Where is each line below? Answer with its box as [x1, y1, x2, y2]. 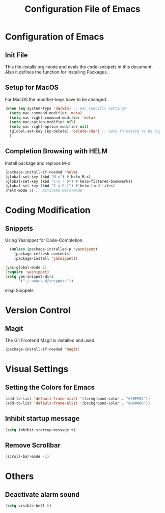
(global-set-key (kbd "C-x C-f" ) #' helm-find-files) [5, 183, 115, 188]
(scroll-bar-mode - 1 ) [5, 454, 50, 459]
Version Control [5, 305, 71, 316]
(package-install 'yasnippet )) [14, 256, 78, 261]
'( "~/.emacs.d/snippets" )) [18, 278, 74, 284]
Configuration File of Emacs [24, 3, 141, 15]
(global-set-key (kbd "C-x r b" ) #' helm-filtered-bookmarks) [5, 179, 133, 184]
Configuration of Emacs [5, 31, 104, 42]
